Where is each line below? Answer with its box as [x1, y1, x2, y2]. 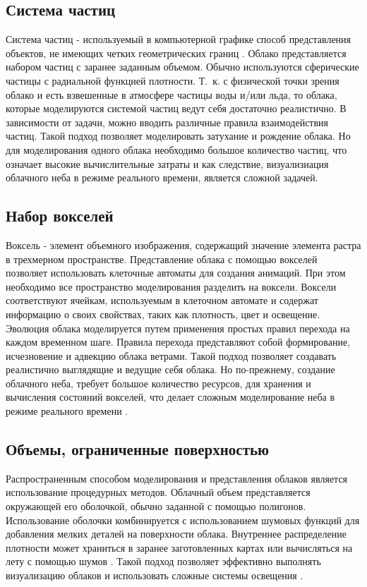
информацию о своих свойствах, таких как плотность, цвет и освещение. [6, 306, 320, 321]
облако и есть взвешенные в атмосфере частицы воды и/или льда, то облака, [6, 87, 337, 102]
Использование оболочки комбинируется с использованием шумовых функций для [6, 512, 360, 527]
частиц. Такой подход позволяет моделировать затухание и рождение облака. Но [6, 128, 351, 143]
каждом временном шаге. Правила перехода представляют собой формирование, [6, 334, 351, 349]
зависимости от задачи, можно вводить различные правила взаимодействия [6, 114, 329, 129]
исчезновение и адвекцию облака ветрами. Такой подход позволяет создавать [6, 348, 337, 363]
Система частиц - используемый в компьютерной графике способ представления [6, 32, 351, 47]
